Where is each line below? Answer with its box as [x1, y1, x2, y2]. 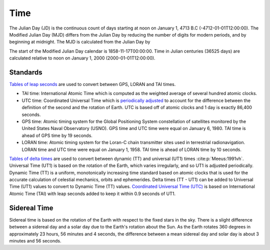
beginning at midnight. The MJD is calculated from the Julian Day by [9, 39, 150, 45]
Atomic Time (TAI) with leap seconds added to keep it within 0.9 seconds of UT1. [9, 190, 176, 196]
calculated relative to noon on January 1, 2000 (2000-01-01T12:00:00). [9, 55, 155, 61]
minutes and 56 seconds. [9, 237, 61, 243]
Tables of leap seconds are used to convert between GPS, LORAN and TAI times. [9, 81, 176, 87]
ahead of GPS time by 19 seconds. [21, 132, 92, 138]
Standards [9, 68, 42, 76]
